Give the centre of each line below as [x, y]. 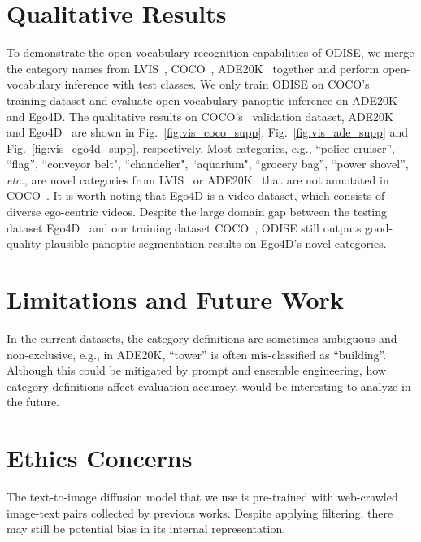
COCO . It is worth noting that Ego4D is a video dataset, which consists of [196, 195]
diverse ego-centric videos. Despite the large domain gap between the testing [197, 212]
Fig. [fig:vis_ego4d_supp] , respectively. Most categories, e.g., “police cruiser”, [201, 147]
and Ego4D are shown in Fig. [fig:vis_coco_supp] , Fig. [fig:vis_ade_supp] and [208, 132]
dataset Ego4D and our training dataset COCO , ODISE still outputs [184, 227]
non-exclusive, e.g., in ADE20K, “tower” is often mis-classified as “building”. [197, 354]
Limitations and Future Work [175, 299]
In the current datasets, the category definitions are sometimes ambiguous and [202, 338]
